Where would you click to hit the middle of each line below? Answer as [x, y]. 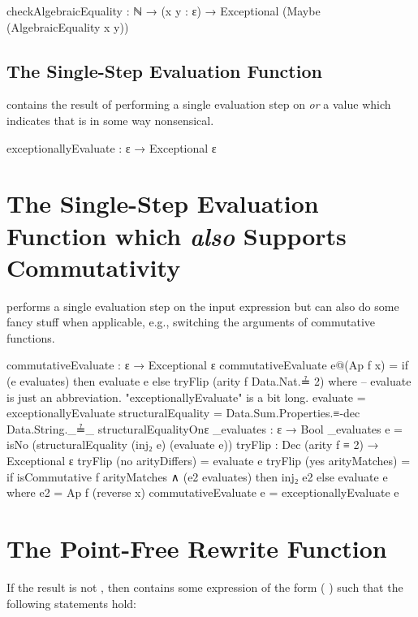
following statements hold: [71, 603]
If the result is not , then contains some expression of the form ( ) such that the [205, 587]
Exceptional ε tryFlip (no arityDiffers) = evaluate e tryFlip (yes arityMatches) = [209, 461]
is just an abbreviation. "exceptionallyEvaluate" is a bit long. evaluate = [186, 397]
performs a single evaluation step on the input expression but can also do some [203, 306]
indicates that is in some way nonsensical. [110, 120]
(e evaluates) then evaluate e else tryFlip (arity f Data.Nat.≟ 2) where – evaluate [209, 381]
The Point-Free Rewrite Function [197, 548]
